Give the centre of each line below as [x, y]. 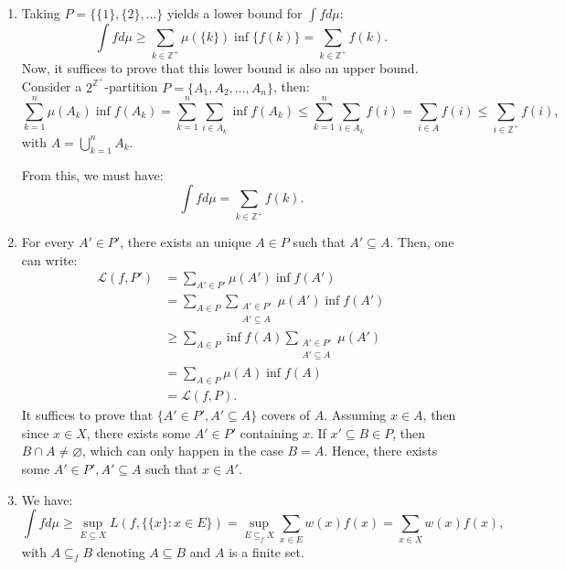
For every [48, 242]
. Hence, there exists [381, 451]
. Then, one [422, 242]
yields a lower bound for [235, 13]
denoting [121, 551]
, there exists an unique [186, 242]
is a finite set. [267, 551]
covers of [285, 415]
